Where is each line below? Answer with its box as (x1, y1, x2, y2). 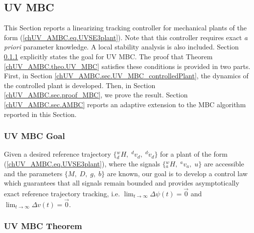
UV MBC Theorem (4, 220, 82, 232)
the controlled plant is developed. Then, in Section (4, 80, 156, 90)
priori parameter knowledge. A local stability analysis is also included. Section (4, 42, 239, 52)
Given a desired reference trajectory (4, 149, 111, 159)
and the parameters (4, 168, 63, 178)
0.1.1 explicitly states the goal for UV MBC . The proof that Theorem (4, 51, 213, 61)
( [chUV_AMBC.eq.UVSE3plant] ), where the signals (4, 158, 161, 168)
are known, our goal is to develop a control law (107, 168, 248, 178)
